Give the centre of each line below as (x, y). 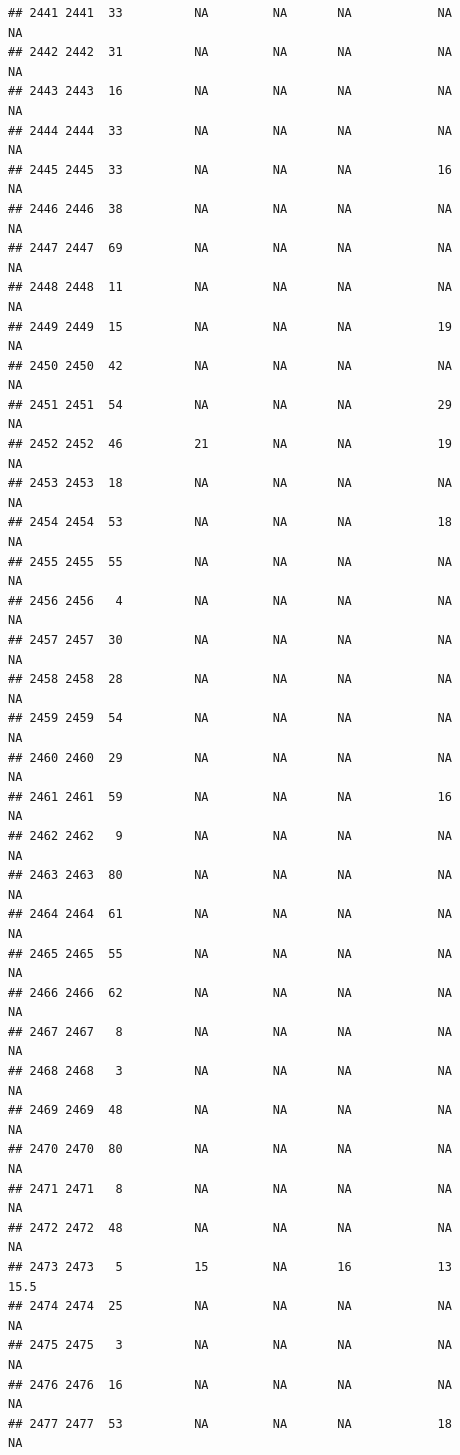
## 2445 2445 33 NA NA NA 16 (230, 169)
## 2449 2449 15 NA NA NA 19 (230, 326)
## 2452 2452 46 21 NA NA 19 (230, 444)
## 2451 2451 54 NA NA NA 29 (230, 404)
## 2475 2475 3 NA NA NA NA (230, 1345)
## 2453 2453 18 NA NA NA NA (230, 483)
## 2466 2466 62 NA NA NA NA (230, 992)
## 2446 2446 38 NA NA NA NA (230, 208)
